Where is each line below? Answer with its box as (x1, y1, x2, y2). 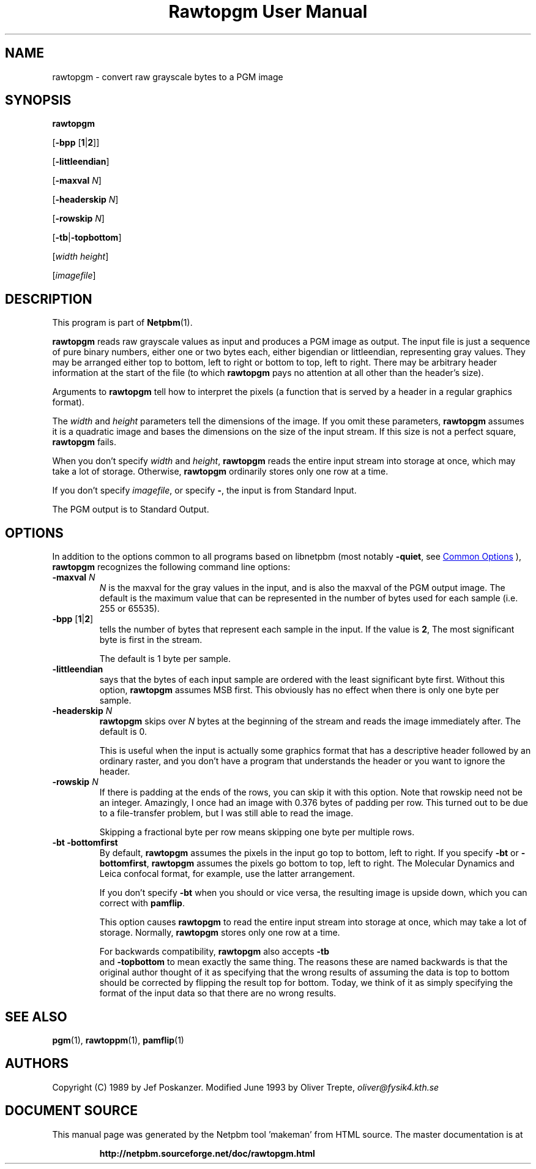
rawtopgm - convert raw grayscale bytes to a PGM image (52, 71, 283, 82)
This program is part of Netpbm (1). (52, 317, 193, 328)
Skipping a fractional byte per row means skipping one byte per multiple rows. (99, 827, 415, 838)
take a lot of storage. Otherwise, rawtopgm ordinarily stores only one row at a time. (52, 466, 389, 477)
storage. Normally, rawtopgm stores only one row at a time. (99, 927, 340, 938)
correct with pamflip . (99, 898, 185, 909)
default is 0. (99, 726, 147, 737)
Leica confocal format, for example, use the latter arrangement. (99, 868, 355, 879)
